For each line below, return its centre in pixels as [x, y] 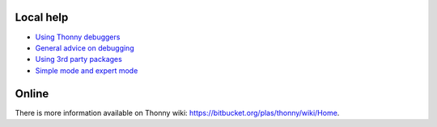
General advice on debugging [85, 47]
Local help [42, 17]
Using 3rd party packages [79, 59]
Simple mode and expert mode [87, 70]
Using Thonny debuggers [78, 37]
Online [32, 94]
